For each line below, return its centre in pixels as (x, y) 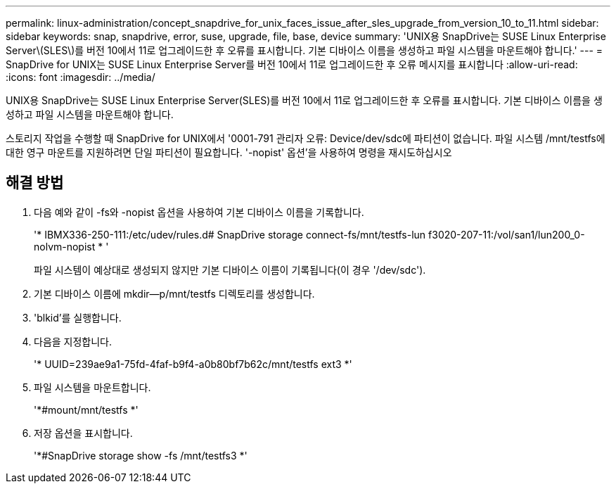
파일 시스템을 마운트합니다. (92, 387)
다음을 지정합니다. (73, 341)
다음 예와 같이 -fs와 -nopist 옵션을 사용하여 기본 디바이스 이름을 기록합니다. (199, 212)
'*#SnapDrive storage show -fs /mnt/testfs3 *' (141, 455)
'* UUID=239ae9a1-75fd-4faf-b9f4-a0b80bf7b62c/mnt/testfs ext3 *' (193, 364)
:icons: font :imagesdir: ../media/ (81, 77)
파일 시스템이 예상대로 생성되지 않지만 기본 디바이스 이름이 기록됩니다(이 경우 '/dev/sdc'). (230, 269)
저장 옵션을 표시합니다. (83, 433)
